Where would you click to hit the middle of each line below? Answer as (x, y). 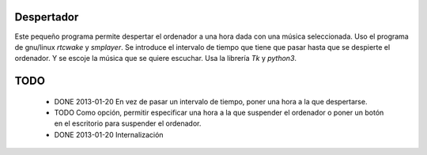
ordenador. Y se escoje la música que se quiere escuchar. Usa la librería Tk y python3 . (155, 59)
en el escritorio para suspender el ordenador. (128, 123)
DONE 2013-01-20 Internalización (109, 134)
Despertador (47, 17)
